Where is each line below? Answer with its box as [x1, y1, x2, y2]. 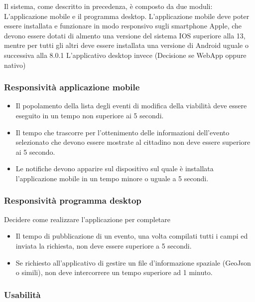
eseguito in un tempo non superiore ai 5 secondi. [15, 110, 164, 120]
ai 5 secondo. [15, 146, 55, 157]
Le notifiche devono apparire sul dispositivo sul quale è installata [15, 163, 214, 174]
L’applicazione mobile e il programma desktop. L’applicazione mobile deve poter [4, 10, 250, 21]
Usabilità [4, 288, 41, 301]
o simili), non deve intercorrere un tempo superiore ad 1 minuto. [15, 267, 213, 278]
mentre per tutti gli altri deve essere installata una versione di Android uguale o [4, 40, 249, 50]
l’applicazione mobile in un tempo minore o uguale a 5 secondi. [15, 173, 209, 183]
